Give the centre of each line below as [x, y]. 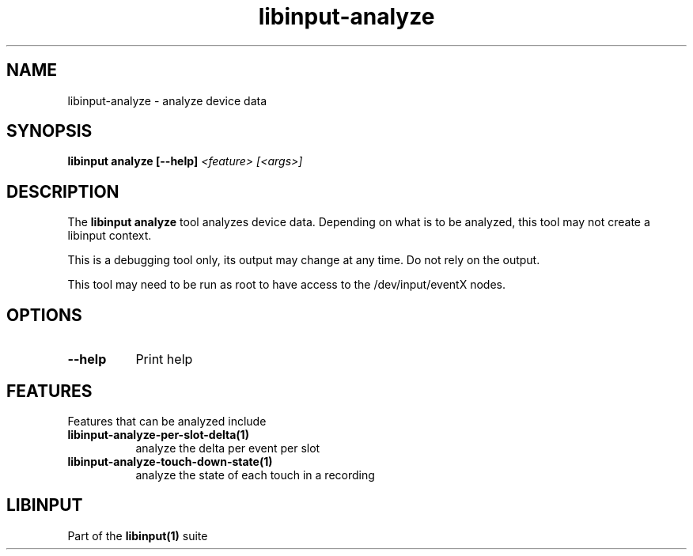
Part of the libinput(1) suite [138, 535]
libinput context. [110, 236]
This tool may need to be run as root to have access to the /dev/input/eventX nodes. [286, 285]
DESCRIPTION [63, 191]
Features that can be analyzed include [167, 421]
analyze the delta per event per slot [228, 448]
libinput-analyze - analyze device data [167, 100]
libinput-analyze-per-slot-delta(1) [158, 434]
